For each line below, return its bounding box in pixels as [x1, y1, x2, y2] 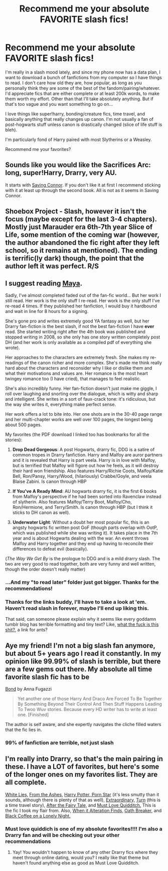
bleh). [5, 126, 18, 133]
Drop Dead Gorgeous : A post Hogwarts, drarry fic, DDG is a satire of [12, 446, 155, 452]
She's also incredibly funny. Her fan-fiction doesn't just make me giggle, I [5, 385, 157, 391]
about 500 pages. [5, 422, 42, 428]
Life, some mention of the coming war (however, [5, 231, 159, 239]
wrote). [5, 344, 20, 351]
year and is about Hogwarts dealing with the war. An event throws [12, 535, 149, 541]
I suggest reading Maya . [5, 279, 83, 287]
